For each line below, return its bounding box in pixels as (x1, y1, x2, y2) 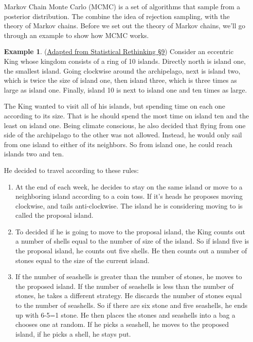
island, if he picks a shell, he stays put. (15, 328, 131, 339)
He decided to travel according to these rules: (4, 165, 139, 175)
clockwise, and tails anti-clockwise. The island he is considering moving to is (15, 200, 243, 210)
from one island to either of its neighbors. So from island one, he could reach (4, 139, 233, 149)
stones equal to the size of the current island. (15, 255, 150, 265)
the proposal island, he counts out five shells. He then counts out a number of (15, 246, 247, 256)
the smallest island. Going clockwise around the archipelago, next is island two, (4, 65, 240, 76)
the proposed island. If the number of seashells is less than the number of (15, 281, 234, 291)
